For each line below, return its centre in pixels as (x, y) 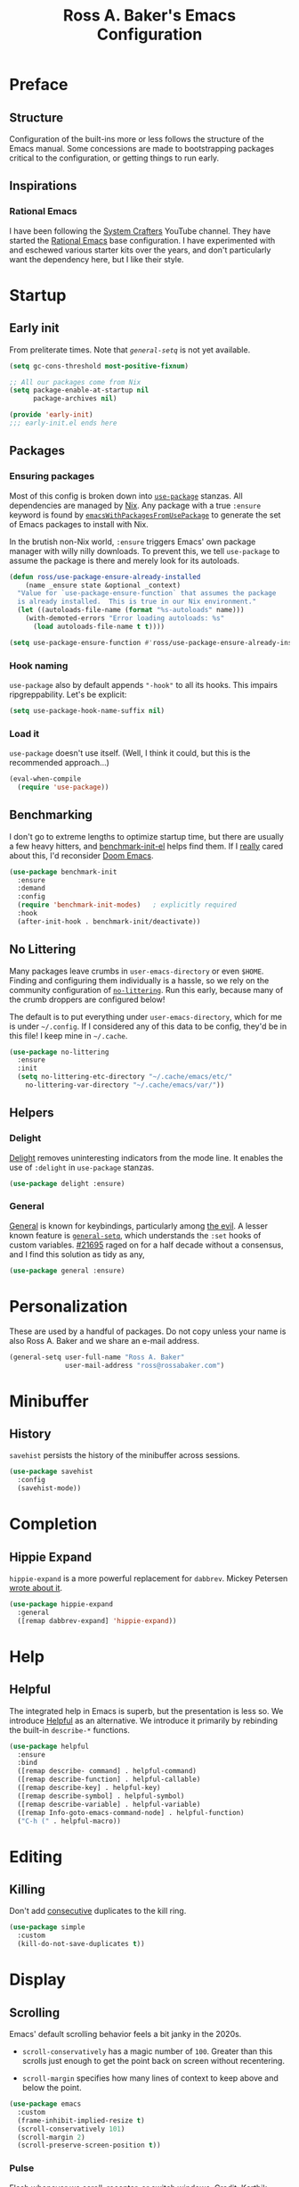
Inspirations (43, 186)
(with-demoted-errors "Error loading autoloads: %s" (125, 618)
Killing (28, 1889)
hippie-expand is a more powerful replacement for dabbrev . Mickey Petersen (149, 1578)
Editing (36, 1856)
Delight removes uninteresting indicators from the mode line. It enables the (146, 1157)
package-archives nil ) (75, 399)
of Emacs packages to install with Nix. (79, 524)
